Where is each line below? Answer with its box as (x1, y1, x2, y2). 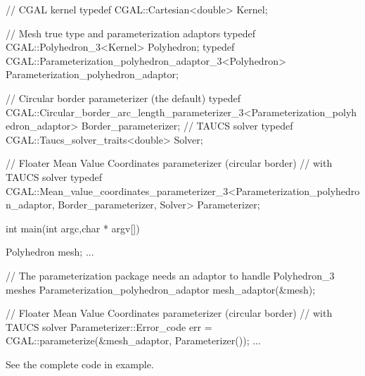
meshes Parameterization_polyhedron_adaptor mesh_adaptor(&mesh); (6, 282, 316, 296)
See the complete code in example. (6, 356, 154, 371)
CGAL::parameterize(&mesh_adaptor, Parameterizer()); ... (6, 333, 261, 348)
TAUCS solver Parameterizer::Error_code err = (6, 319, 212, 334)
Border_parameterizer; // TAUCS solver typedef (81, 118, 293, 133)
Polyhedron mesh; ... (6, 244, 94, 259)
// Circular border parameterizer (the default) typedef (6, 90, 241, 105)
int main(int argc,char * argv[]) (6, 220, 140, 235)
